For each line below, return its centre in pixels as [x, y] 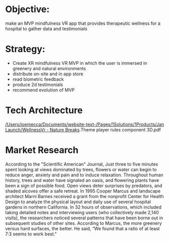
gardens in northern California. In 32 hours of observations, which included [83, 207]
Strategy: [25, 49]
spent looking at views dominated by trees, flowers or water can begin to [81, 169]
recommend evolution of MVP [43, 90]
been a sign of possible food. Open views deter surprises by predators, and [84, 185]
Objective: [27, 9]
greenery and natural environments [49, 68]
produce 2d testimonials [38, 84]
